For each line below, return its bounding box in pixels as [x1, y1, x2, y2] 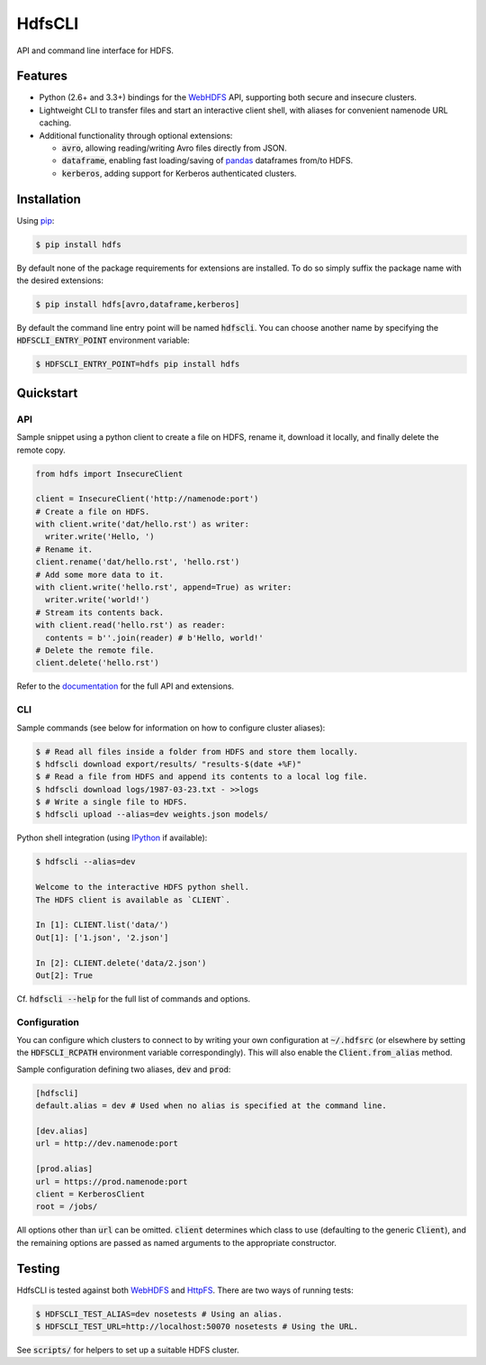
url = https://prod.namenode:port [35, 1177, 188, 1186]
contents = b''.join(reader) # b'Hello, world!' [45, 632, 265, 643]
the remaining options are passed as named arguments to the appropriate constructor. [16, 1237, 337, 1248]
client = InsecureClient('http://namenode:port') [35, 494, 259, 504]
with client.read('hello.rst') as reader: [35, 620, 226, 630]
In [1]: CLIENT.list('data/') [35, 920, 169, 930]
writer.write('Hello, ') [45, 532, 155, 542]
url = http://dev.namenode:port [35, 1139, 179, 1149]
